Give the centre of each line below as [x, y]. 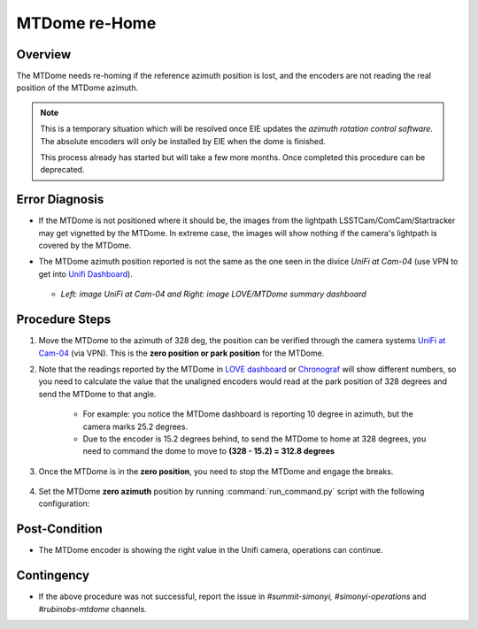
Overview [44, 54]
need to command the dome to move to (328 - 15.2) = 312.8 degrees [209, 451]
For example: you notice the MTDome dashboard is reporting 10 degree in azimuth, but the [248, 414]
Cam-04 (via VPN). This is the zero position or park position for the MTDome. [181, 353]
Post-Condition [59, 529]
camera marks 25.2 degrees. [135, 426]
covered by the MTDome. [85, 245]
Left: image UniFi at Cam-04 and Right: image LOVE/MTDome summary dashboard [213, 294]
